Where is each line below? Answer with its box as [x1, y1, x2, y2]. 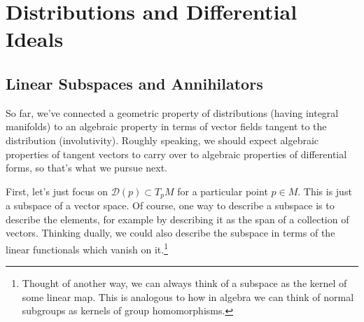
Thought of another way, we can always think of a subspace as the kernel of [22, 276, 347, 290]
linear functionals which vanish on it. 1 [6, 239, 169, 256]
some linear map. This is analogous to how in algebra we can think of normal [22, 289, 354, 304]
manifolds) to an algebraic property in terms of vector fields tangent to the [6, 119, 327, 134]
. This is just [297, 183, 352, 198]
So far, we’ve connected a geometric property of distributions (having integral [6, 105, 339, 120]
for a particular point [177, 183, 268, 198]
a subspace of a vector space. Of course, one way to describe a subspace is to [6, 198, 335, 213]
